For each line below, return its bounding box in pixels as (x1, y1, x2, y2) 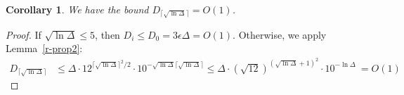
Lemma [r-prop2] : (6, 41, 83, 56)
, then (95, 27, 120, 42)
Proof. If (6, 27, 41, 42)
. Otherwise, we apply (233, 27, 327, 42)
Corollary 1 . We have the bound (6, 2, 149, 16)
